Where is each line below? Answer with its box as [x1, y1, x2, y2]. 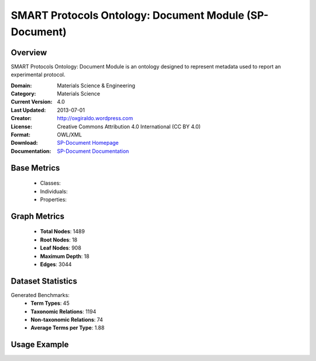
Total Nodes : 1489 [40, 228, 85, 235]
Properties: [40, 196, 67, 203]
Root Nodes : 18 [40, 236, 78, 243]
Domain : [11, 82, 32, 89]
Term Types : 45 [30, 299, 70, 307]
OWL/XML [57, 131, 82, 138]
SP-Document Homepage [57, 139, 119, 147]
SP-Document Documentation [57, 147, 129, 155]
